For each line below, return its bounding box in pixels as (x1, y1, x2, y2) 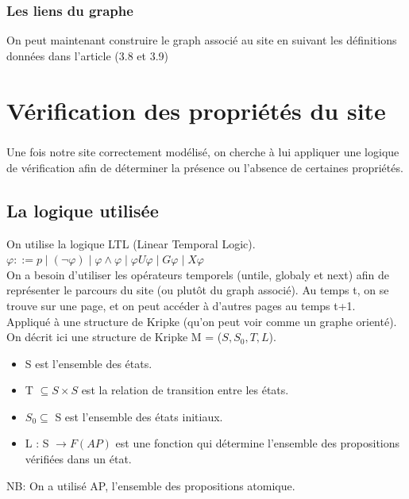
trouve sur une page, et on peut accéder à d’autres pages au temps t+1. (6, 297, 356, 313)
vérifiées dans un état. (25, 451, 132, 467)
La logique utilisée (6, 198, 159, 222)
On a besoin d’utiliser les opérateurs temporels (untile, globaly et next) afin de (6, 266, 390, 282)
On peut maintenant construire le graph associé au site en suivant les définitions (6, 32, 397, 48)
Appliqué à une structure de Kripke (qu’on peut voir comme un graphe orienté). (6, 313, 397, 329)
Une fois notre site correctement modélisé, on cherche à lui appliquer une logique (6, 144, 399, 160)
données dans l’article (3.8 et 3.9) (6, 47, 168, 63)
